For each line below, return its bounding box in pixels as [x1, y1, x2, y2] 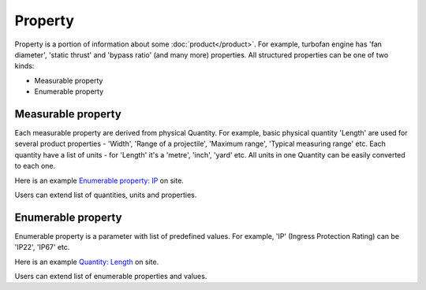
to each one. [14, 162, 56, 171]
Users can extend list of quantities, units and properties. [14, 190, 197, 199]
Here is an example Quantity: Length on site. [14, 257, 159, 266]
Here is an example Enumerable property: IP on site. [14, 176, 185, 185]
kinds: [14, 61, 35, 71]
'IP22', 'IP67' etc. [14, 243, 70, 252]
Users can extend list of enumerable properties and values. [14, 272, 207, 281]
